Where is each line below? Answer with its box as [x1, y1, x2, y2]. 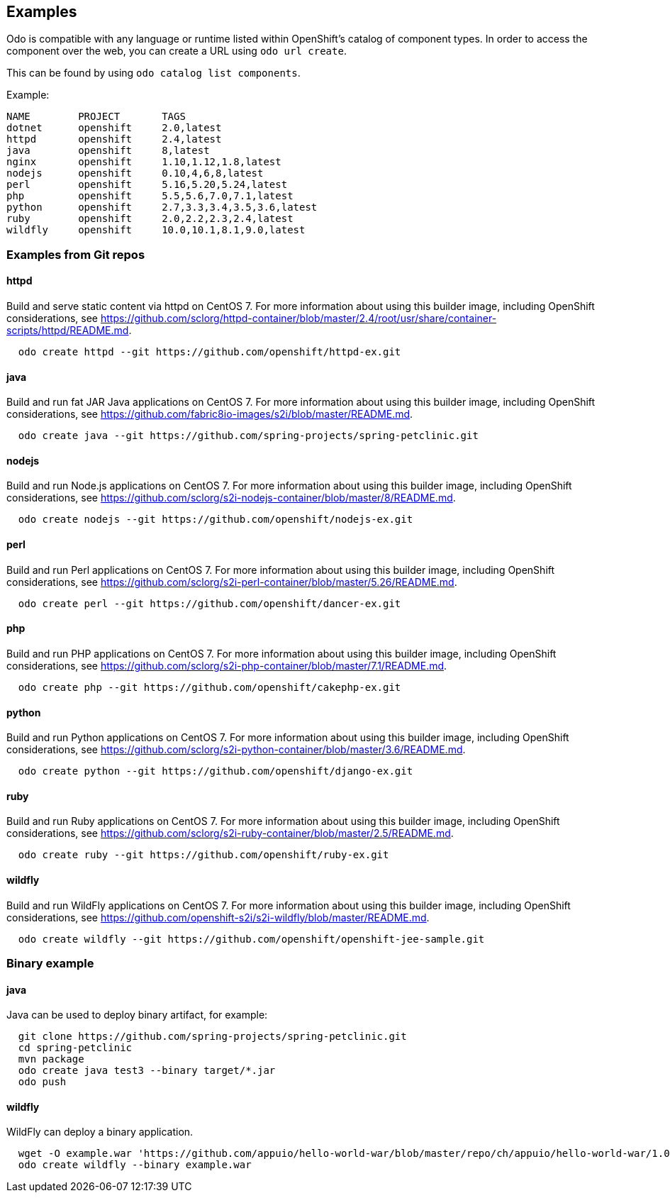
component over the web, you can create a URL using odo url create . [6, 45, 347, 57]
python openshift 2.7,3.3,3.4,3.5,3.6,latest [6, 201, 318, 213]
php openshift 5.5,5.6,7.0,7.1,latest [6, 190, 294, 202]
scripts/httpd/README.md [6, 324, 129, 337]
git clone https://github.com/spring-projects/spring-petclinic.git [18, 1031, 407, 1043]
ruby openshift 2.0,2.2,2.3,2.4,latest [6, 213, 294, 225]
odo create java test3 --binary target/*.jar [18, 1065, 276, 1077]
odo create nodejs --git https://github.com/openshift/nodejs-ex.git [18, 514, 413, 526]
